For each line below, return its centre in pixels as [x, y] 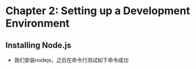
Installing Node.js [39, 45]
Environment [38, 23]
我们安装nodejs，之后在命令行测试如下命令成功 [71, 60]
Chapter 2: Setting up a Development [98, 11]
